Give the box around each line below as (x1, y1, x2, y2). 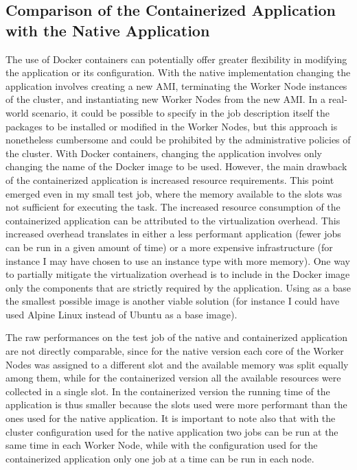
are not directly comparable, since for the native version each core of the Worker (5, 344, 344, 358)
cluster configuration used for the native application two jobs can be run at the (5, 424, 338, 438)
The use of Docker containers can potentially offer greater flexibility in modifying (5, 51, 347, 66)
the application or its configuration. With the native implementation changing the (5, 65, 351, 80)
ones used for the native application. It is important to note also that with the (5, 411, 336, 425)
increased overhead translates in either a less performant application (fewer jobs (5, 226, 341, 241)
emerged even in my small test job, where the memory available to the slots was (5, 186, 343, 200)
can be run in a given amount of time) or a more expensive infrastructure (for (5, 239, 333, 254)
